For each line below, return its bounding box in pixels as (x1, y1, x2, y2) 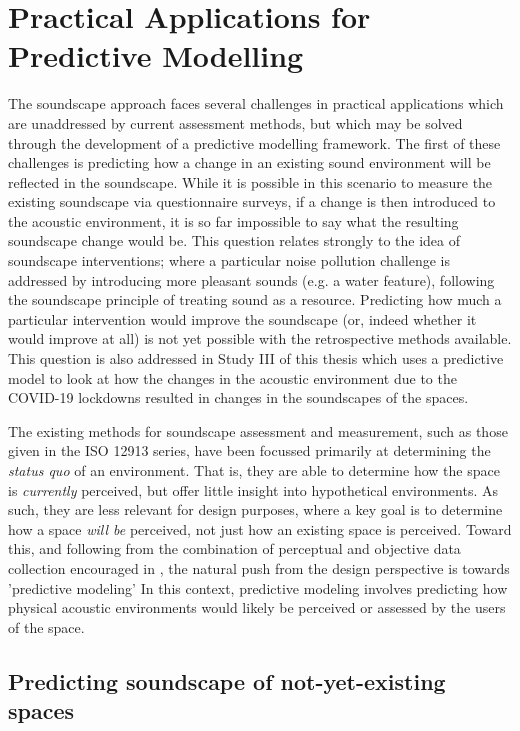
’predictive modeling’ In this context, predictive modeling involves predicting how (8, 577, 508, 598)
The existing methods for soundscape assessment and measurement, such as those (8, 420, 508, 441)
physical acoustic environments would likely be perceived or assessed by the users (8, 597, 506, 618)
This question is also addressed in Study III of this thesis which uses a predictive (8, 348, 504, 369)
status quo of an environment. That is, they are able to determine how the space (8, 460, 500, 480)
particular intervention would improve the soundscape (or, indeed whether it (8, 308, 477, 329)
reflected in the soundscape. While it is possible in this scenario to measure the (8, 171, 493, 192)
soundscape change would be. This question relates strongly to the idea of (8, 230, 461, 251)
